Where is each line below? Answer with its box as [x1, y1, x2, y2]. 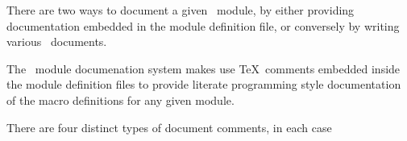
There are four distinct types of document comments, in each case [6, 118, 332, 135]
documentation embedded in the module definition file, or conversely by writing [6, 17, 400, 34]
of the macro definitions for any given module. [6, 91, 235, 108]
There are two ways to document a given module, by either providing [6, 2, 355, 18]
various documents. [6, 33, 107, 50]
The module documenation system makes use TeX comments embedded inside [6, 60, 401, 77]
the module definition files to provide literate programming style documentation [6, 76, 401, 93]
